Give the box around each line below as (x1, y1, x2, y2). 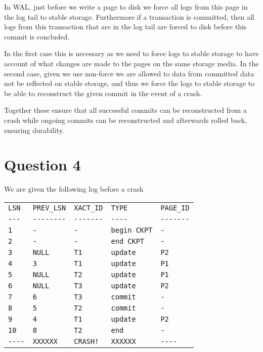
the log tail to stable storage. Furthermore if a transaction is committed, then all (4, 11, 254, 22)
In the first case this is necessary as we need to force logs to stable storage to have (4, 48, 259, 59)
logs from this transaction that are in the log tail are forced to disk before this (4, 21, 247, 32)
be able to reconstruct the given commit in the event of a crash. (4, 87, 202, 98)
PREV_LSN (32, 203, 66, 212)
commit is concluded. (4, 31, 70, 41)
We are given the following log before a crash (4, 184, 144, 194)
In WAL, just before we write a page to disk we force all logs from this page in (4, 2, 248, 12)
